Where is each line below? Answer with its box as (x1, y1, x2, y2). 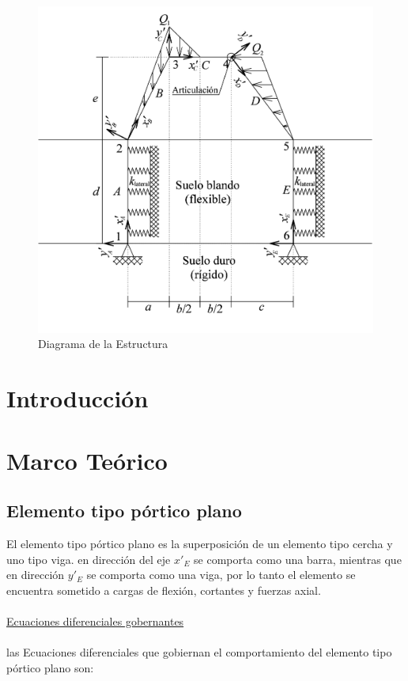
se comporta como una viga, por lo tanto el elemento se (86, 566, 356, 583)
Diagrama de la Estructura (38, 335, 168, 352)
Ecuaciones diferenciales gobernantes (6, 612, 184, 629)
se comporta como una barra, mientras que (194, 550, 402, 567)
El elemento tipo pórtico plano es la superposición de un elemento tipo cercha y (6, 535, 393, 551)
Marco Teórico (6, 444, 168, 476)
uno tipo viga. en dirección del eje (6, 550, 171, 567)
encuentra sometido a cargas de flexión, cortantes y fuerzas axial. (6, 581, 321, 598)
